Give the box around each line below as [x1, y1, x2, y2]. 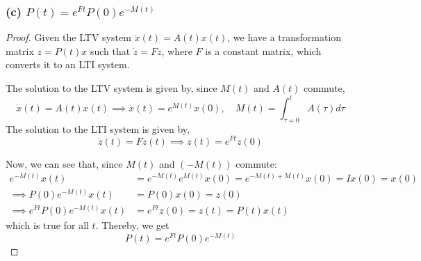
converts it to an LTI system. [6, 57, 130, 72]
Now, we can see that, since [6, 156, 123, 171]
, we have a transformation [227, 30, 342, 45]
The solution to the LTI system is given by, [6, 121, 190, 136]
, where [161, 43, 192, 58]
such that [90, 43, 131, 58]
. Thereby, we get [95, 218, 170, 232]
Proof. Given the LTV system [6, 30, 131, 45]
